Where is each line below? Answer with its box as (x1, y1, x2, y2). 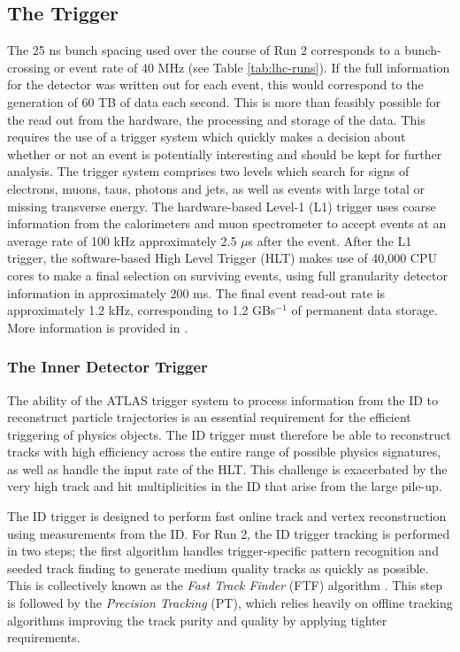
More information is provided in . (7, 318, 188, 336)
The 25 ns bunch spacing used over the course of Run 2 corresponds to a (7, 41, 401, 59)
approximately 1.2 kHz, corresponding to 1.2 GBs (7, 301, 276, 319)
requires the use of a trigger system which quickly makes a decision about (7, 127, 406, 146)
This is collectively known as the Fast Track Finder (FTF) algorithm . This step (7, 576, 443, 594)
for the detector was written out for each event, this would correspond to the (7, 75, 424, 94)
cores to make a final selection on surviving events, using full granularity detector (7, 265, 448, 284)
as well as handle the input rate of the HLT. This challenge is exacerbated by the (7, 459, 448, 478)
